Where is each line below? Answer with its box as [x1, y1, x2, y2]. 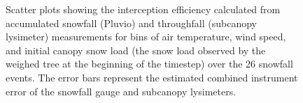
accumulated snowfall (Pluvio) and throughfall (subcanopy [6, 15, 258, 30]
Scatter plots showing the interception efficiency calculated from [6, 2, 281, 16]
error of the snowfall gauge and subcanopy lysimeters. [6, 84, 237, 98]
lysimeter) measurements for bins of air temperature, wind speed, [6, 29, 286, 44]
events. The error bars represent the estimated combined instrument [6, 70, 298, 84]
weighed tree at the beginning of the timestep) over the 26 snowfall [6, 56, 293, 71]
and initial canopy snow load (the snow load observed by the [6, 42, 266, 57]
